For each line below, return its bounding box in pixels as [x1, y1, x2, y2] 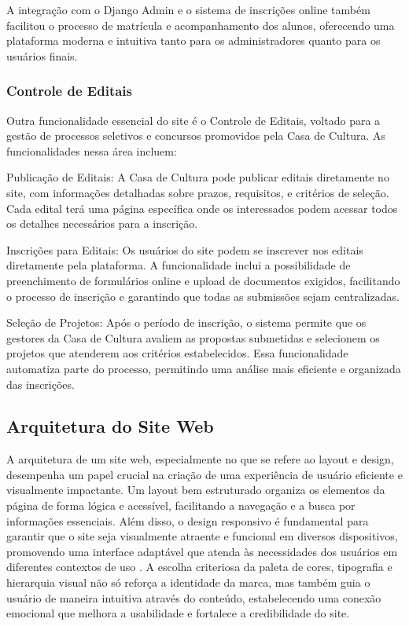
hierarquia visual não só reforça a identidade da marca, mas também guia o [6, 574, 370, 591]
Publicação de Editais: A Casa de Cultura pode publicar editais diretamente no [6, 169, 389, 185]
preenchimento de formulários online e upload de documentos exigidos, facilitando [6, 272, 400, 288]
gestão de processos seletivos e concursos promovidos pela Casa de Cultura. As [6, 127, 385, 144]
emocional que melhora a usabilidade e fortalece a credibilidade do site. [6, 605, 350, 621]
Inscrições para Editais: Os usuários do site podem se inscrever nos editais [6, 241, 363, 258]
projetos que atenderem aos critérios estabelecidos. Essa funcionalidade [6, 345, 348, 361]
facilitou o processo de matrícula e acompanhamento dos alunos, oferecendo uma [6, 16, 395, 33]
